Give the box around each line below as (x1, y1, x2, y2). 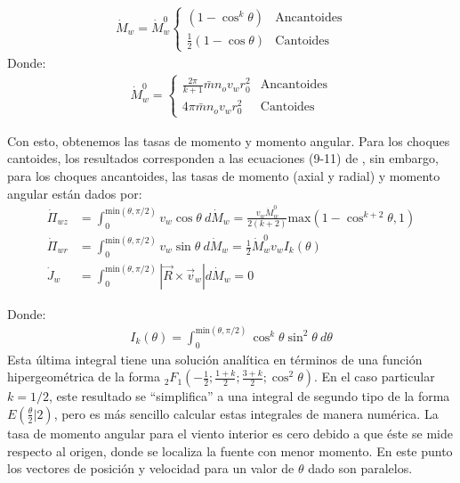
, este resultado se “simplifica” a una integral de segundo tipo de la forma (48, 387, 450, 405)
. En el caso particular (313, 367, 435, 386)
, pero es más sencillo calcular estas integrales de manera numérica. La (53, 404, 439, 422)
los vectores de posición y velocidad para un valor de (7, 459, 295, 478)
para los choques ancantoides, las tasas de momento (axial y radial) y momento (7, 166, 440, 184)
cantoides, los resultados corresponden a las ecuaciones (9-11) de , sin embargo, (7, 149, 439, 168)
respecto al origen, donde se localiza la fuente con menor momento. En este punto (7, 441, 453, 460)
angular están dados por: (7, 184, 142, 202)
